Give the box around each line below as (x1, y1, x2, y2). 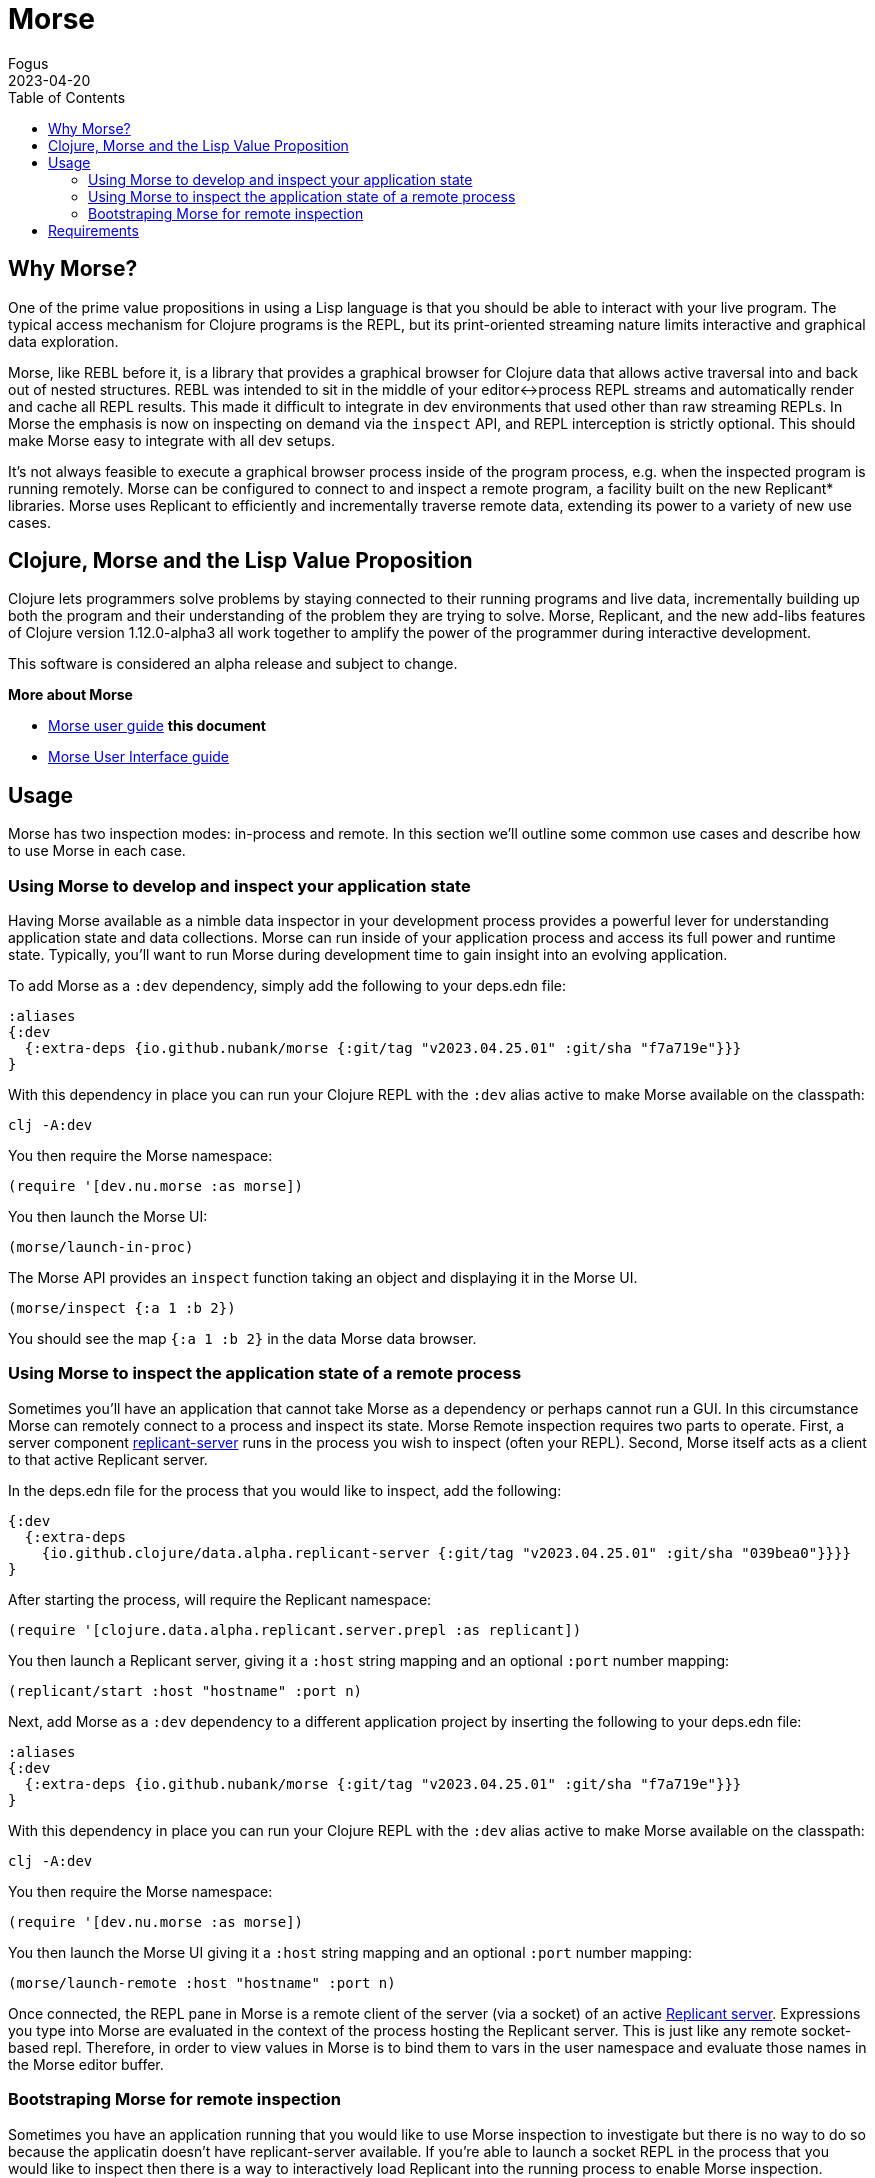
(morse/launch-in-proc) (8, 1239, 194, 1256)
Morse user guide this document (48, 717, 266, 735)
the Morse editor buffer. (8, 2055, 164, 2073)
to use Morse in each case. (8, 842, 186, 860)
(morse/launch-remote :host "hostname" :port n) (8, 1974, 396, 1991)
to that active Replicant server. (8, 1450, 208, 1468)
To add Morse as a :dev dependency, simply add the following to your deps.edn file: (8, 977, 566, 995)
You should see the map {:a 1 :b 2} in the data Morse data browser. (8, 1330, 477, 1348)
